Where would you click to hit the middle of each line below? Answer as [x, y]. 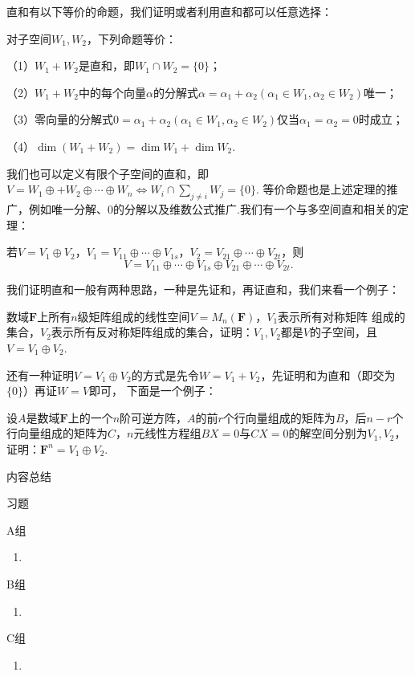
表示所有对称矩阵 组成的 [342, 316]
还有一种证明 [40, 375]
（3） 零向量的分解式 [60, 119]
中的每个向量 [112, 92]
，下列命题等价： [132, 38]
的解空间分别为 [328, 433]
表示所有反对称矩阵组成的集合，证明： [152, 332]
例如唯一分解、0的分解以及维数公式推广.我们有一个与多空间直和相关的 [213, 208]
